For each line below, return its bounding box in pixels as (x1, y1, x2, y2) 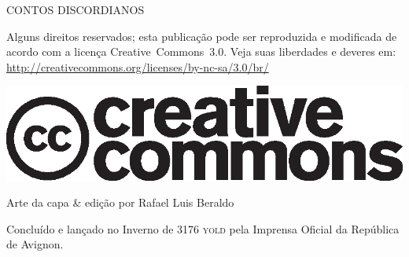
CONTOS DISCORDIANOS (6, 2, 145, 17)
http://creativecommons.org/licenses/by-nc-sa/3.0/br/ (6, 58, 269, 75)
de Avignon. (6, 236, 64, 252)
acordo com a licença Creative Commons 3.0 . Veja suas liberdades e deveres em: (6, 43, 396, 60)
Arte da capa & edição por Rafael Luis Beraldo (6, 194, 234, 211)
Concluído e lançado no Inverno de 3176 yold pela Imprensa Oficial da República (6, 220, 400, 237)
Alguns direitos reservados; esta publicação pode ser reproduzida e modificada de (6, 28, 397, 44)
